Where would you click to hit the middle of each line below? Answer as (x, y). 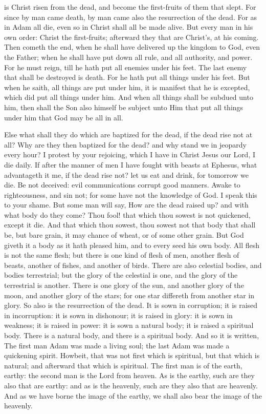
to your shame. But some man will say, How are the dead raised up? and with (126, 205)
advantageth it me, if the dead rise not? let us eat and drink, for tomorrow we (126, 174)
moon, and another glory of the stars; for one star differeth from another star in (129, 295)
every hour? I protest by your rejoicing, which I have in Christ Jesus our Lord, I (130, 154)
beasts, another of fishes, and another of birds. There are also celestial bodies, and (133, 265)
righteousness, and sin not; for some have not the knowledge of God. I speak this (131, 194)
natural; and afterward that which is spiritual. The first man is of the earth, (123, 365)
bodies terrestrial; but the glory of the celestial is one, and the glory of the (121, 275)
